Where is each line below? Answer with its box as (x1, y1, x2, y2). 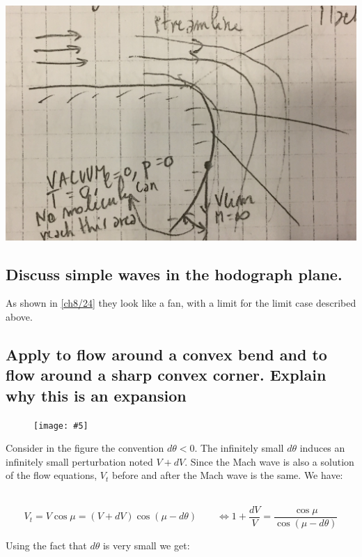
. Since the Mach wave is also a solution (184, 454, 354, 468)
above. (6, 310, 33, 324)
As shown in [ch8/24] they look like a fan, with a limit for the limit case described (6, 296, 356, 310)
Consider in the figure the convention (6, 441, 164, 455)
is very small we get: (102, 537, 190, 552)
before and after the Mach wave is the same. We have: (111, 468, 343, 482)
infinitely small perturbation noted (6, 454, 153, 468)
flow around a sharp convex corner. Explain (6, 364, 326, 386)
